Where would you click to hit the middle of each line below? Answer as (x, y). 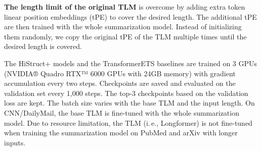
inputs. (15, 142)
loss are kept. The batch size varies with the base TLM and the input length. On (129, 103)
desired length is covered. (43, 46)
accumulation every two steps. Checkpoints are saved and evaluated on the (120, 83)
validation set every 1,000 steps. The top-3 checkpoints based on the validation (126, 93)
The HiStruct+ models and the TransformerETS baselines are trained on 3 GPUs (131, 63)
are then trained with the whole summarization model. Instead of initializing (123, 27)
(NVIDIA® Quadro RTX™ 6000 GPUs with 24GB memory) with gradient (120, 73)
